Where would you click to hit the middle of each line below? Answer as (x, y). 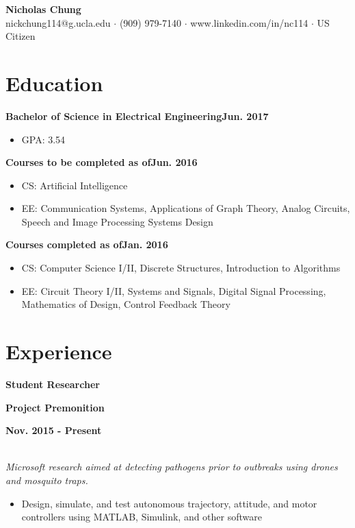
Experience (59, 351)
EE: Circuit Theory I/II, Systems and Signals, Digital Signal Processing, (174, 290)
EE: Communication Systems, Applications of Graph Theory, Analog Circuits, (186, 208)
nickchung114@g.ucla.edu (58, 22)
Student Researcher (53, 384)
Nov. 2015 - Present (54, 430)
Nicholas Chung (43, 9)
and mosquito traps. (47, 480)
